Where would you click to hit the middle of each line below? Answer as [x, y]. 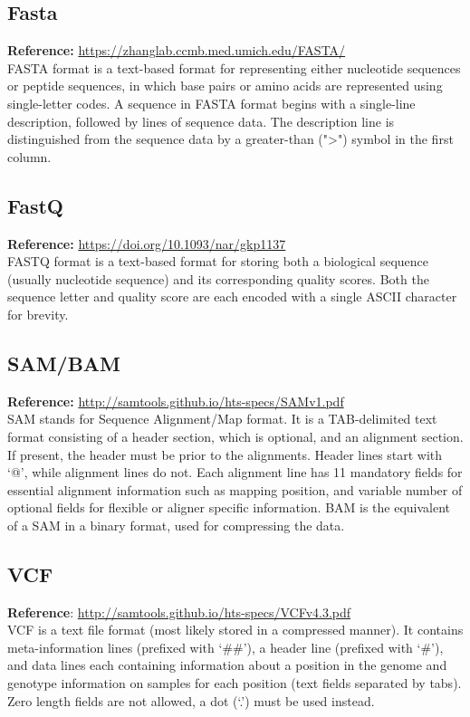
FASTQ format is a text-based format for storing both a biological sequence [218, 261]
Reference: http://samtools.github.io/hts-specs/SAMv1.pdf [176, 401]
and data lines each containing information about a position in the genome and [227, 665]
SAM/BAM [64, 363]
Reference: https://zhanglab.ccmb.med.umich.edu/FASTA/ [177, 50]
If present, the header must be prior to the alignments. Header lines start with [225, 454]
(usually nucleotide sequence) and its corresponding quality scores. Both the [218, 278]
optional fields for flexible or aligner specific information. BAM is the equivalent [229, 507]
